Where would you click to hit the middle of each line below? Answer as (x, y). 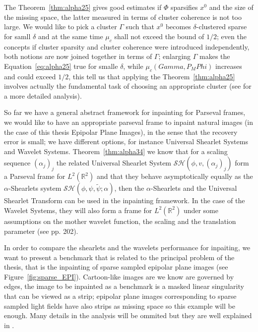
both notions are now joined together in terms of (78, 56)
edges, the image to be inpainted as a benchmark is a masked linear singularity (124, 286)
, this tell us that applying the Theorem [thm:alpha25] (152, 76)
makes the (215, 56)
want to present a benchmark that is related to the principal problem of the (119, 257)
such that (140, 27)
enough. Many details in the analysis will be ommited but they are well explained (128, 315)
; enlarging (175, 56)
